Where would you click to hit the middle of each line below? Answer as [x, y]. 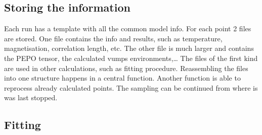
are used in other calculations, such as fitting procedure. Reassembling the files [126, 68]
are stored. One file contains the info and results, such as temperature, [113, 38]
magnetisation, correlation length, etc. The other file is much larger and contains [129, 48]
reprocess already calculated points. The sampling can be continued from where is [131, 87]
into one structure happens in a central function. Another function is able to [122, 78]
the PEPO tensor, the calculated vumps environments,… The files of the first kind [131, 58]
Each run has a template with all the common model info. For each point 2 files [128, 28]
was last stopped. [31, 97]
